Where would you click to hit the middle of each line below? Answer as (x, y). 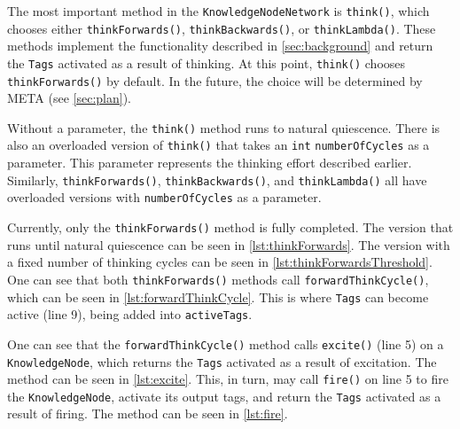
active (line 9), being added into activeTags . (130, 314)
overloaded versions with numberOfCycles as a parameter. (164, 197)
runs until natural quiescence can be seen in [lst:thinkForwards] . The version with (229, 244)
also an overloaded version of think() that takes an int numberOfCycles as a (218, 145)
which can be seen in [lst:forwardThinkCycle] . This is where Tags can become (218, 296)
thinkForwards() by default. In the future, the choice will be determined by (215, 80)
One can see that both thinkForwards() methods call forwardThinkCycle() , (218, 279)
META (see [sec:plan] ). (69, 98)
